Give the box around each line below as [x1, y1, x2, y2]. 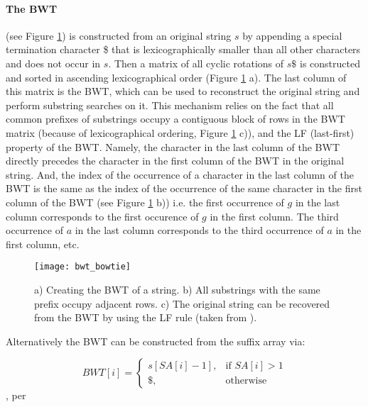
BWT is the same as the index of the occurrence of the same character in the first [6, 181, 362, 196]
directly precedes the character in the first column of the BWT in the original [6, 153, 345, 168]
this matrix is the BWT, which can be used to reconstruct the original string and [6, 84, 360, 99]
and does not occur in [6, 55, 101, 70]
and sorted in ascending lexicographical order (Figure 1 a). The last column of [6, 69, 347, 84]
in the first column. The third [210, 208, 339, 223]
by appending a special [242, 28, 342, 43]
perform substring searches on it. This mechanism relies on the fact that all [6, 97, 334, 112]
